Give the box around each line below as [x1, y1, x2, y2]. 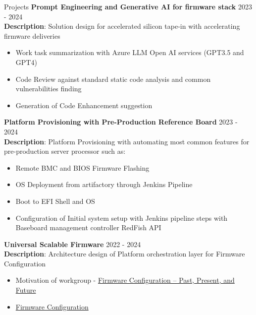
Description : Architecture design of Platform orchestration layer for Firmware [4, 249, 245, 259]
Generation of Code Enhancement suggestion [15, 100, 153, 110]
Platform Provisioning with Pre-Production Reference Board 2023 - [4, 117, 238, 127]
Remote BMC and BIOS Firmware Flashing [15, 162, 150, 173]
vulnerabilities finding [15, 83, 82, 94]
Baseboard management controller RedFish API [15, 222, 161, 233]
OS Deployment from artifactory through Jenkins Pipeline [15, 179, 193, 189]
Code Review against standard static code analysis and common [15, 73, 211, 84]
